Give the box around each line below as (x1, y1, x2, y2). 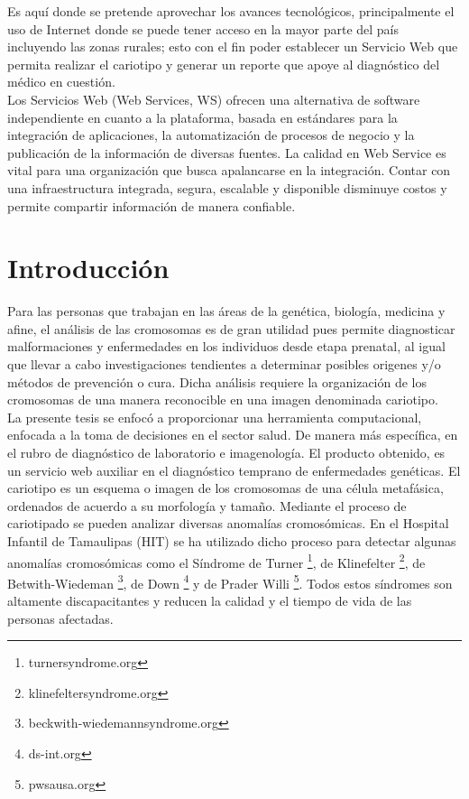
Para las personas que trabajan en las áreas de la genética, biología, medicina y (7, 302, 446, 321)
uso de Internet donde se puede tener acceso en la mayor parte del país (7, 19, 400, 38)
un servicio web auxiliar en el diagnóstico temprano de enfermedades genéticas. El (7, 460, 461, 479)
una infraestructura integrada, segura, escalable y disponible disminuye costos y (7, 178, 447, 197)
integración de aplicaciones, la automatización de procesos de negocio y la (7, 125, 415, 144)
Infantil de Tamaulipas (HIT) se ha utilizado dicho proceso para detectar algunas (7, 531, 456, 550)
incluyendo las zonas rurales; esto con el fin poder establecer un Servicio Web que (7, 37, 458, 56)
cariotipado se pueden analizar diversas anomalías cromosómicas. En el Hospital (7, 514, 449, 533)
